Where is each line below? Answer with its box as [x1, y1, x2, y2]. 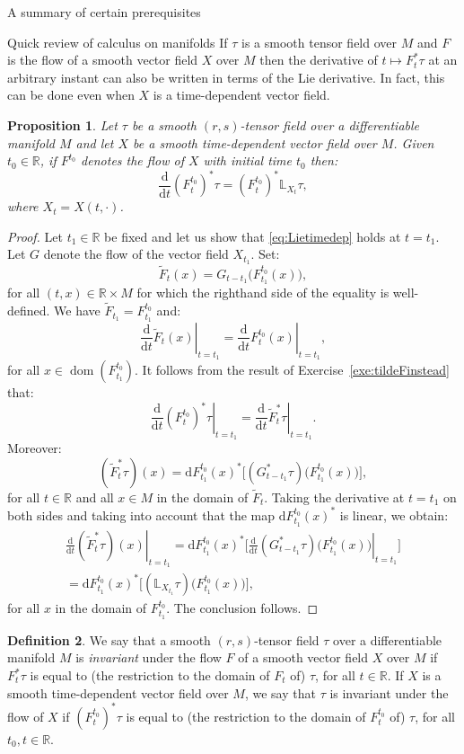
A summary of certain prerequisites [7, 3, 201, 21]
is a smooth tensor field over [241, 32, 398, 51]
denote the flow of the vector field [43, 244, 229, 263]
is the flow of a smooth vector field [7, 50, 198, 69]
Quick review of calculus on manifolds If [7, 32, 228, 51]
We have [54, 301, 101, 320]
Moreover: [7, 438, 62, 457]
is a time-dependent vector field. [153, 85, 330, 104]
